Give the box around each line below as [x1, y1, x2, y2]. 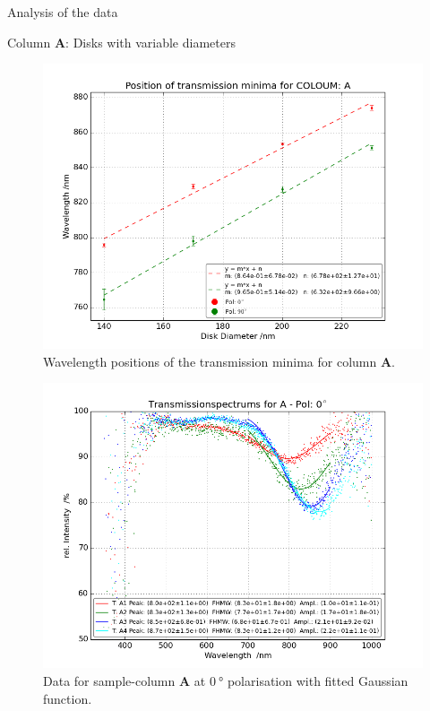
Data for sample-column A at [43, 671, 206, 689]
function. [43, 689, 92, 707]
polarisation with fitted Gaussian [227, 671, 408, 689]
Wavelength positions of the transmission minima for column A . [43, 351, 395, 370]
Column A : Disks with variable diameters [7, 32, 236, 51]
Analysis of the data [7, 3, 118, 21]
